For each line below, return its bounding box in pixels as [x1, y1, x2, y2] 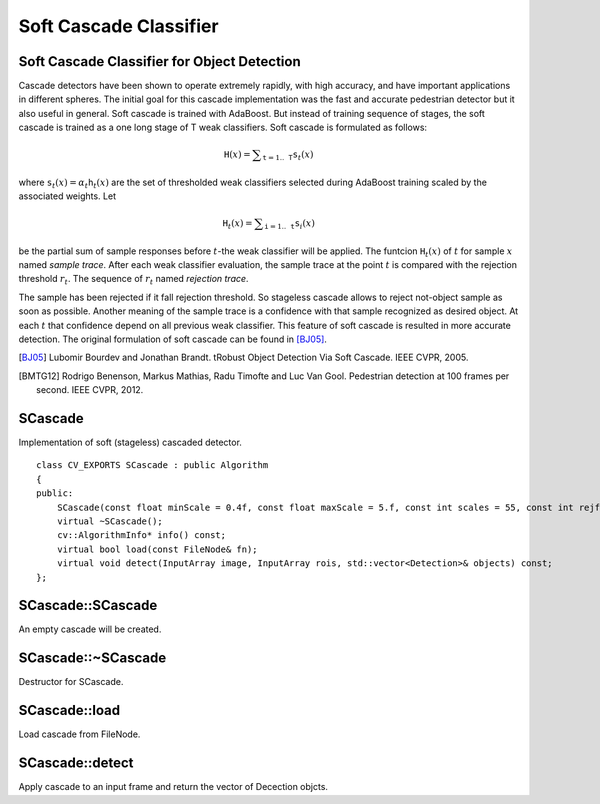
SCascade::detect [18, 755, 134, 772]
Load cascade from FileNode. [18, 728, 141, 740]
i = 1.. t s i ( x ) [264, 218, 315, 231]
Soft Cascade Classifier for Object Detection [18, 53, 301, 70]
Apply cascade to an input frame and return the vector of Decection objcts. [18, 781, 329, 793]
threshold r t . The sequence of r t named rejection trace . [18, 273, 249, 287]
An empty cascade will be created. [18, 623, 162, 635]
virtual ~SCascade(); [56, 516, 164, 527]
